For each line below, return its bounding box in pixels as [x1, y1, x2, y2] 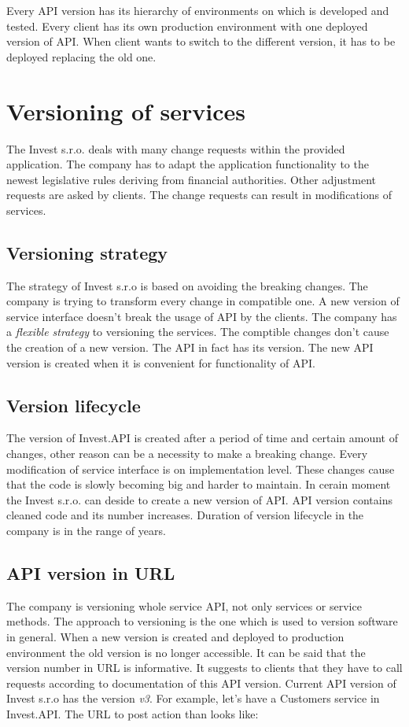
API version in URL [6, 560, 175, 585]
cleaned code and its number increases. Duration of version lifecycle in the [6, 507, 364, 523]
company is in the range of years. [6, 522, 166, 538]
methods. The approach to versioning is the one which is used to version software [6, 613, 398, 629]
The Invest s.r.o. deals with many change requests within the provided [6, 140, 345, 157]
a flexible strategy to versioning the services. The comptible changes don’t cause [6, 323, 389, 340]
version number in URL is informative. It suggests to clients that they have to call [6, 659, 403, 676]
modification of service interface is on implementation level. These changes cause [6, 460, 395, 477]
